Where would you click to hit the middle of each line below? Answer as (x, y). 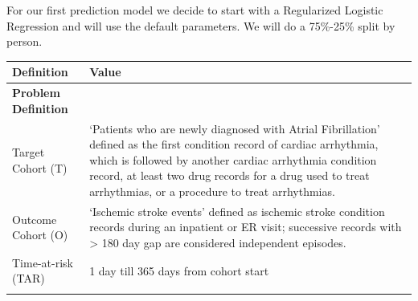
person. (25, 41)
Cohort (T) (40, 167)
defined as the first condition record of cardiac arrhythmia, (234, 144)
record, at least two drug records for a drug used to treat (229, 175)
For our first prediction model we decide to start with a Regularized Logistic (195, 10)
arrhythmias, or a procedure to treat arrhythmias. (212, 191)
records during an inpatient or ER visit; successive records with (246, 227)
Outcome (35, 219)
